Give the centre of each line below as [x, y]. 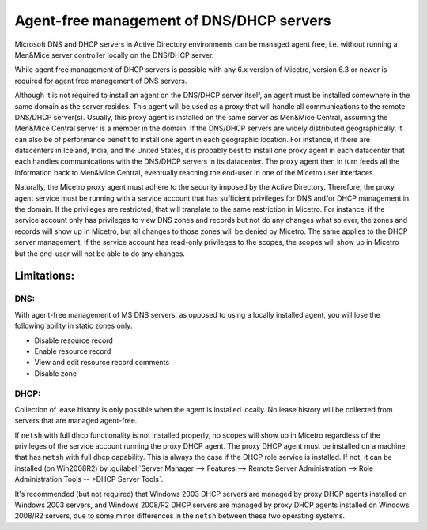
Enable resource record [73, 351]
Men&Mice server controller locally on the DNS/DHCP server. [114, 55]
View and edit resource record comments [102, 363]
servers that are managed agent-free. [76, 421]
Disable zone [56, 373]
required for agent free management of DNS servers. [101, 81]
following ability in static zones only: [74, 326]
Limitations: [45, 276]
